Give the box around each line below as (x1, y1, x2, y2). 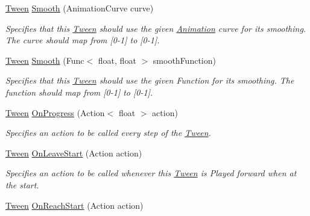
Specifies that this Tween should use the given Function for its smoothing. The (5, 74, 294, 87)
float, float (98, 54, 136, 66)
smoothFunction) (153, 54, 216, 66)
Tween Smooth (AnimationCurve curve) (5, 2, 154, 14)
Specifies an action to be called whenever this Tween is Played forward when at (5, 167, 297, 179)
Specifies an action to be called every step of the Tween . (5, 126, 211, 139)
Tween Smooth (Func (5, 54, 84, 66)
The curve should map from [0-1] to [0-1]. (5, 34, 160, 46)
